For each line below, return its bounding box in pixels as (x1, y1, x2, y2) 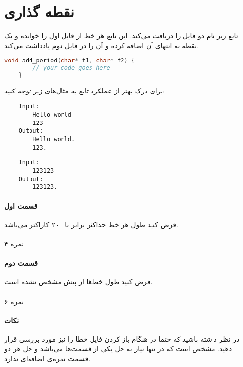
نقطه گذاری (4, 1, 74, 22)
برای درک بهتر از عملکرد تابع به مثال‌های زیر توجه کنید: (4, 85, 165, 95)
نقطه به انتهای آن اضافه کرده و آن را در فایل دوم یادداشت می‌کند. (4, 40, 199, 50)
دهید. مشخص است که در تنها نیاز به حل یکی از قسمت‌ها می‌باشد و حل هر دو (4, 343, 232, 354)
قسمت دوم (4, 258, 38, 268)
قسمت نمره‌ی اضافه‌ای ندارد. (4, 353, 91, 364)
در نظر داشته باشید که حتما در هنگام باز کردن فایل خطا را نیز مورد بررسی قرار (4, 334, 240, 344)
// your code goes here (32, 64, 110, 72)
